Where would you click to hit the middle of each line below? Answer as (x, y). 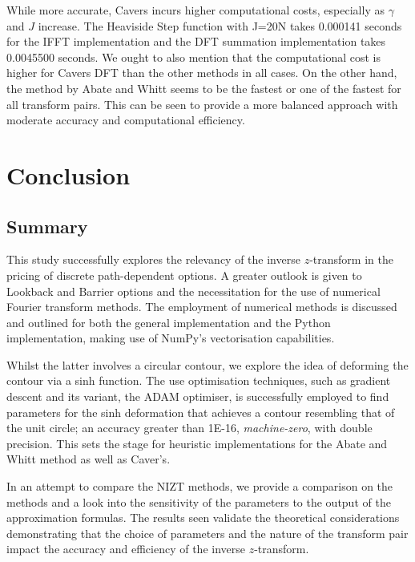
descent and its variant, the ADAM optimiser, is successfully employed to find (198, 396)
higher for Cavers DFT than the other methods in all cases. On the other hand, (202, 73)
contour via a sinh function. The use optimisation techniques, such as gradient (199, 380)
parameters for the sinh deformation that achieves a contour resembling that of (201, 412)
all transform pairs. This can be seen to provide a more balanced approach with (202, 104)
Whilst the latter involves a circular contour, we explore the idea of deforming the (207, 364)
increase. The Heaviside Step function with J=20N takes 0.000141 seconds (220, 25)
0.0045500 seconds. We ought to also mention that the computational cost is (194, 57)
